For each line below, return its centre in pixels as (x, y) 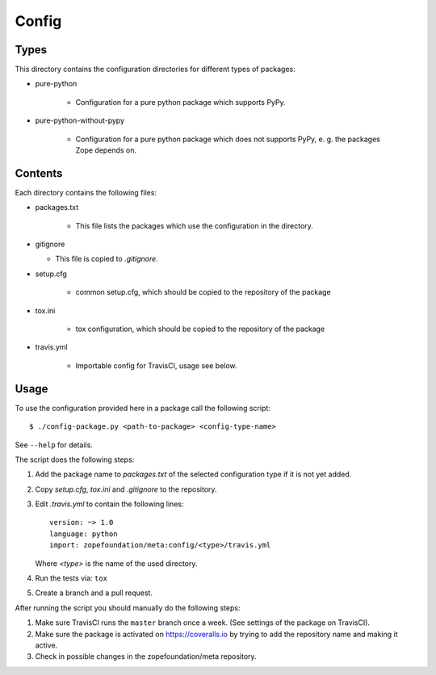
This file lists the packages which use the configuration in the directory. (195, 225)
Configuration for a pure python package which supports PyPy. (180, 102)
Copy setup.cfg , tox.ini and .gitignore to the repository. (126, 489)
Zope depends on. (106, 150)
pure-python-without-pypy (80, 120)
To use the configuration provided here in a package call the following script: (143, 408)
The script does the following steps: (75, 459)
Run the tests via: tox (71, 578)
